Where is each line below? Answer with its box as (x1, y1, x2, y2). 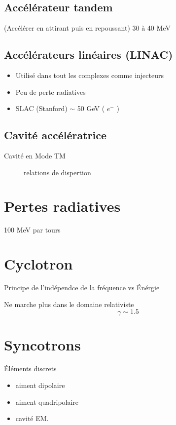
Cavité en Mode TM (4, 150, 66, 160)
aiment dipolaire (15, 380, 65, 390)
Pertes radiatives (4, 196, 121, 216)
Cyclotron (4, 254, 73, 274)
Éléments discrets (4, 363, 57, 374)
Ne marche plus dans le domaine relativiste (4, 299, 134, 309)
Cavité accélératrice (4, 127, 107, 143)
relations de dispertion (24, 167, 91, 177)
